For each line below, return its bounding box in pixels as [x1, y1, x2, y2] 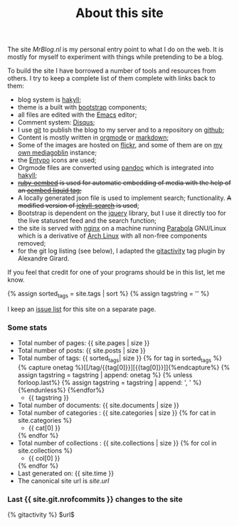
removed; [17, 239, 46, 248]
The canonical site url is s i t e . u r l [17, 477, 110, 485]
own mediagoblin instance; [17, 148, 97, 157]
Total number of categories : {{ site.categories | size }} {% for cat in [17, 409, 216, 417]
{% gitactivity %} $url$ [7, 510, 75, 519]
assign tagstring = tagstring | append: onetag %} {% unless [17, 371, 193, 379]
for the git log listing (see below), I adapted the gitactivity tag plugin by [17, 247, 225, 256]
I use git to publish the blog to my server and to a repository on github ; [17, 126, 225, 135]
